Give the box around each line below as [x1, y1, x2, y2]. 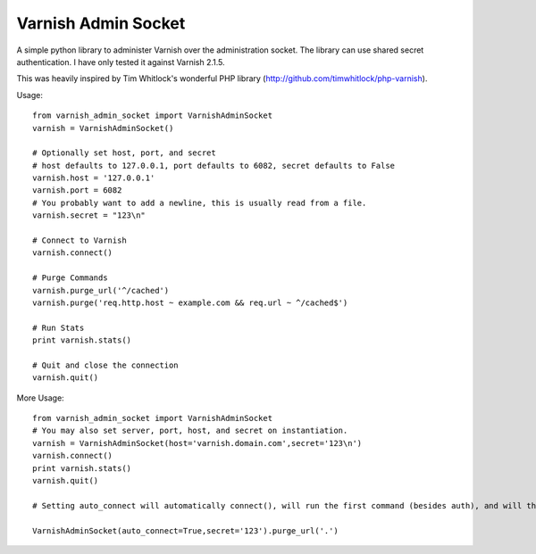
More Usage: [16, 393, 64, 403]
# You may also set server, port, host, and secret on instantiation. [32, 426, 348, 436]
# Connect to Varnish [32, 236, 127, 245]
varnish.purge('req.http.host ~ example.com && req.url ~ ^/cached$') [32, 297, 348, 308]
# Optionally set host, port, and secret [32, 148, 216, 158]
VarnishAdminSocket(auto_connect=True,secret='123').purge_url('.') [32, 525, 339, 535]
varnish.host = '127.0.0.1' [32, 173, 155, 183]
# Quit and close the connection [32, 360, 179, 370]
